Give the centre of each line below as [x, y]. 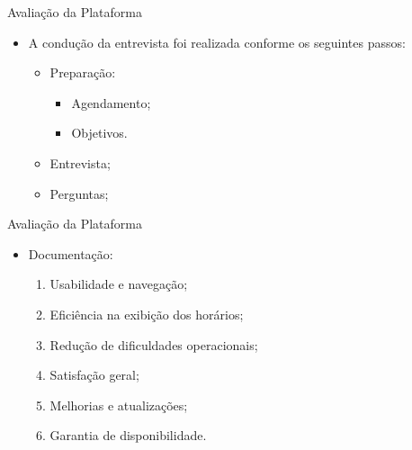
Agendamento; [111, 102]
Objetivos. [99, 133]
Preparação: [83, 72]
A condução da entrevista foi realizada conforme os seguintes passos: [217, 42]
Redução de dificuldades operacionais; [154, 344]
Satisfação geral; [94, 375]
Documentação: [71, 253]
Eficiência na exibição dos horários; [147, 314]
